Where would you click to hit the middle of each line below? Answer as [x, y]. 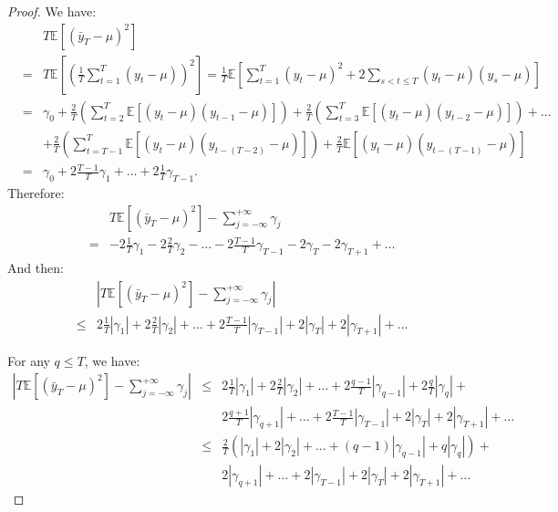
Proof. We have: [52, 11]
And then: [36, 268]
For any [29, 360]
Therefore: [36, 193]
